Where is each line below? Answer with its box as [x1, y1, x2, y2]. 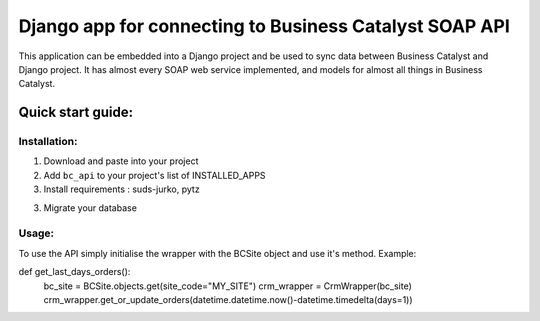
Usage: [18, 226, 55, 240]
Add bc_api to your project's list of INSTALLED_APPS [43, 169, 266, 181]
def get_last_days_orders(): [18, 266, 131, 278]
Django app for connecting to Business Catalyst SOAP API [18, 15, 510, 37]
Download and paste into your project [43, 155, 199, 167]
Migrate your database [43, 201, 137, 214]
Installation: [18, 135, 78, 149]
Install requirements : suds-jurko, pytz [43, 183, 200, 195]
